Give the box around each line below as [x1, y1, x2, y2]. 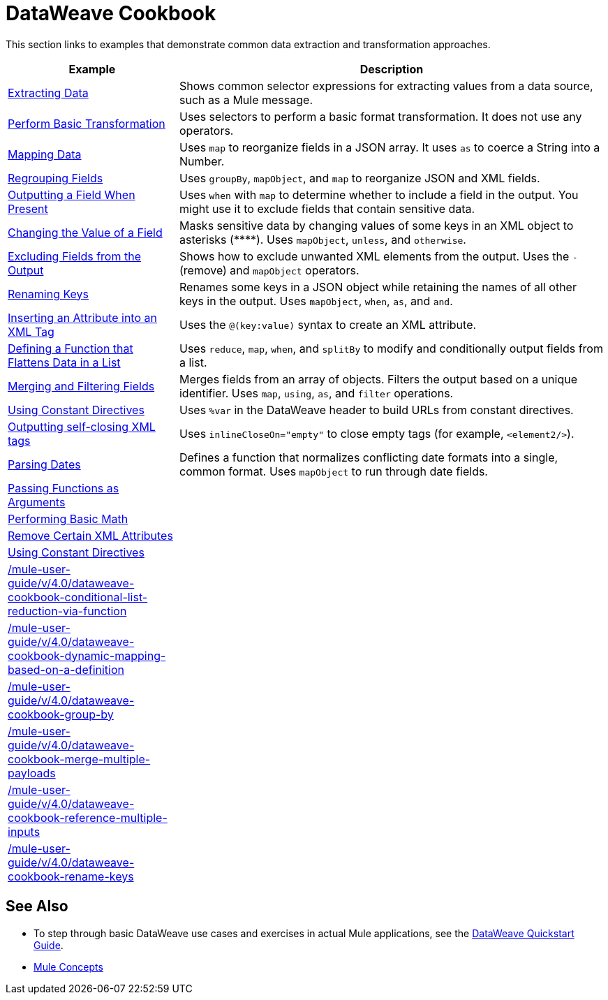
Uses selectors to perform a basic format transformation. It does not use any [179, 109, 582, 124]
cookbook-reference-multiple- [8, 810, 168, 825]
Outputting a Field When [8, 187, 135, 202]
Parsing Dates [8, 457, 81, 471]
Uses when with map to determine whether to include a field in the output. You [179, 187, 579, 202]
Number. [179, 154, 225, 168]
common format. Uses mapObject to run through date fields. [179, 464, 488, 478]
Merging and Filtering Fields [8, 378, 155, 393]
